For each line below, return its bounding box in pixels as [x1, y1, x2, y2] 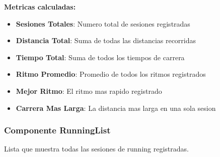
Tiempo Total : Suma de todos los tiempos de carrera [16, 52, 185, 62]
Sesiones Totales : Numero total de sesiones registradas [16, 18, 190, 29]
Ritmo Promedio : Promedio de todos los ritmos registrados [16, 69, 206, 79]
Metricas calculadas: [4, 2, 76, 12]
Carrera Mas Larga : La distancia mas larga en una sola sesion [16, 102, 216, 113]
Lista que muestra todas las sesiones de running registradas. [4, 143, 189, 154]
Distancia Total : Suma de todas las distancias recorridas [16, 35, 196, 46]
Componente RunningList [4, 124, 111, 136]
